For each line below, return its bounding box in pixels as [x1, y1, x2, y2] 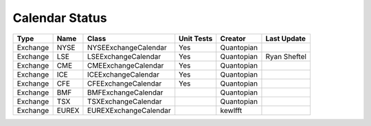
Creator [220, 34, 247, 43]
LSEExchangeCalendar [87, 51, 161, 61]
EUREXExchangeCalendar [87, 105, 171, 115]
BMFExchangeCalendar [87, 88, 164, 97]
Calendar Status [12, 10, 107, 25]
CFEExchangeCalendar [87, 79, 162, 88]
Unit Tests [179, 34, 213, 43]
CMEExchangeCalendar [87, 60, 164, 70]
